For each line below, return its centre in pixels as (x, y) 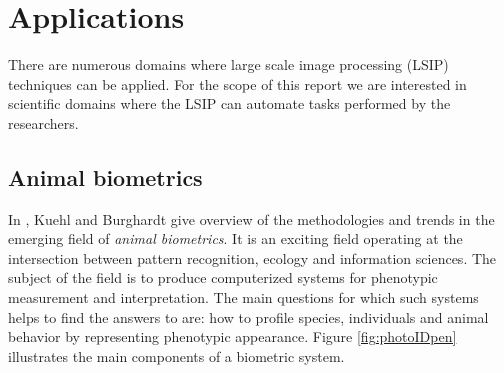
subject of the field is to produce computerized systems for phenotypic (223, 277)
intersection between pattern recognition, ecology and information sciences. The (252, 257)
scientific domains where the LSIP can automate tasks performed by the (229, 103)
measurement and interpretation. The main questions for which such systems (243, 297)
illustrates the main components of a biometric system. (176, 355)
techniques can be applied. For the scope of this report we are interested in (237, 83)
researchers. (43, 122)
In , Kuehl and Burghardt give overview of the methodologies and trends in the (251, 218)
